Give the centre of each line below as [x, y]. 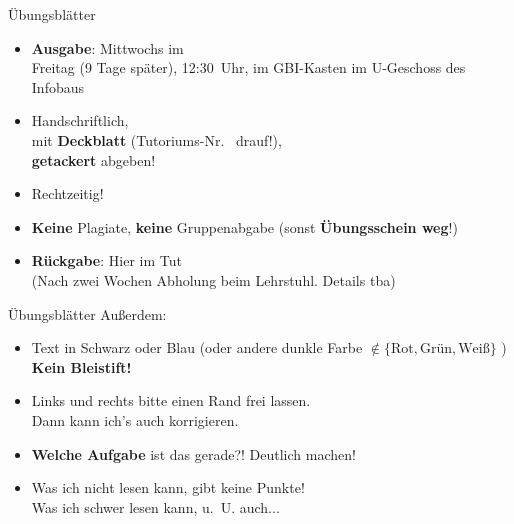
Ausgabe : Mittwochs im [107, 47]
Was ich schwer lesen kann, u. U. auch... [155, 506]
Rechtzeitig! [67, 193]
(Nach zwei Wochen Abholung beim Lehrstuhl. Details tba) [213, 279]
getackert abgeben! [93, 159]
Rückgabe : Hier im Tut [106, 260]
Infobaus [58, 86]
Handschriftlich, [80, 120]
